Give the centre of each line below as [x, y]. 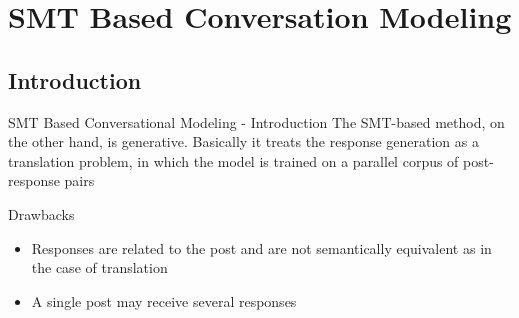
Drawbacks [41, 213]
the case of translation [99, 267]
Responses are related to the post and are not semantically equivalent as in [261, 247]
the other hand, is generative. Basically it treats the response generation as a [243, 141]
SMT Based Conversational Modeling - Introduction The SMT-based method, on [256, 121]
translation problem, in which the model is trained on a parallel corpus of [233, 160]
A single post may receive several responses [164, 300]
